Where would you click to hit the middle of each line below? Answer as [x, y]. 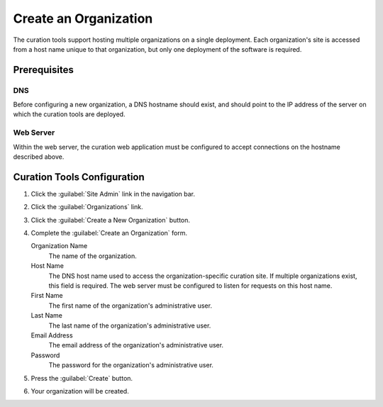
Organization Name [59, 246]
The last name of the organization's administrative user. [130, 325]
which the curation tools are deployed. [69, 114]
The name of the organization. [93, 256]
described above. [39, 157]
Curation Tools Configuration [79, 177]
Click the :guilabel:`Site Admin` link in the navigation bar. [113, 194]
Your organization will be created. [80, 391]
